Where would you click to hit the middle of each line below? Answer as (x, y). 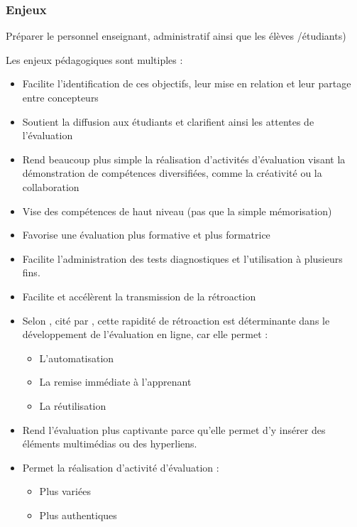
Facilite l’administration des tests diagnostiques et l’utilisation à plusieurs (182, 258)
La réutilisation (73, 405)
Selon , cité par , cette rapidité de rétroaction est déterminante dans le (176, 320)
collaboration (51, 186)
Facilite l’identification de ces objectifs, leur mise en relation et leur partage (187, 83)
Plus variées (65, 491)
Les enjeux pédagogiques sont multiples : (94, 59)
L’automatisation (77, 358)
